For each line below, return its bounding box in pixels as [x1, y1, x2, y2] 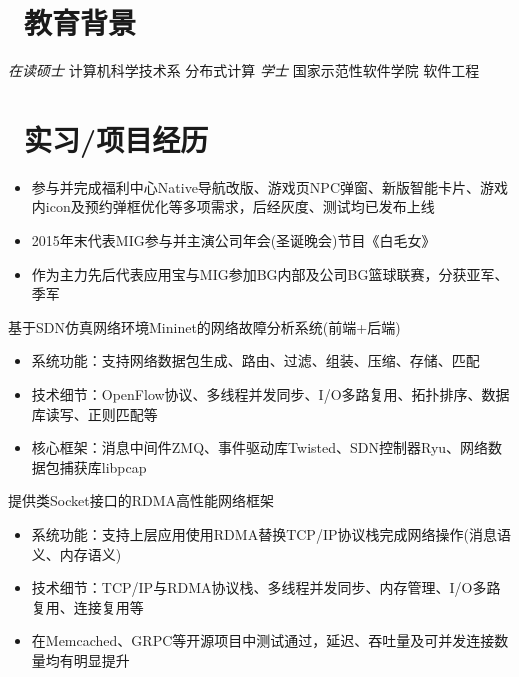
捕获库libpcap [59, 456, 147, 477]
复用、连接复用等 [31, 596, 144, 617]
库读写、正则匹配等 [31, 403, 158, 424]
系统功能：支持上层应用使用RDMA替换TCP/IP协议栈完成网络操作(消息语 [31, 523, 511, 544]
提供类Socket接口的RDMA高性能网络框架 [8, 490, 274, 511]
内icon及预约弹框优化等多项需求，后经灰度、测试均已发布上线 [31, 196, 435, 217]
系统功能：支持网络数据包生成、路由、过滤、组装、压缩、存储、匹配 [31, 350, 480, 371]
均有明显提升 [45, 649, 130, 670]
